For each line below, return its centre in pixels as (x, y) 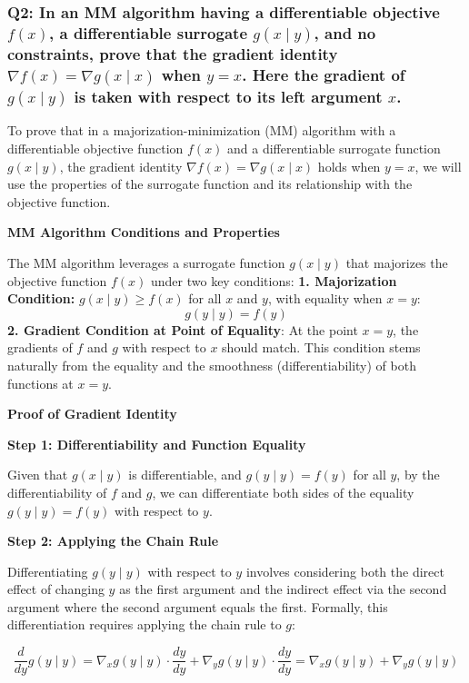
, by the (418, 475)
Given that (38, 475)
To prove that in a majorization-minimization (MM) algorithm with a (202, 130)
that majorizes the (397, 262)
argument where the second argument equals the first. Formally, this (198, 606)
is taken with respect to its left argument (228, 96)
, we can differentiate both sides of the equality (283, 492)
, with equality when (325, 298)
